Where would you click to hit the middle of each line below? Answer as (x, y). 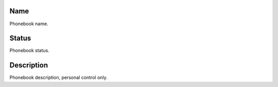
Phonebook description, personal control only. (58, 78)
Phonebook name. (29, 24)
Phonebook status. (30, 50)
